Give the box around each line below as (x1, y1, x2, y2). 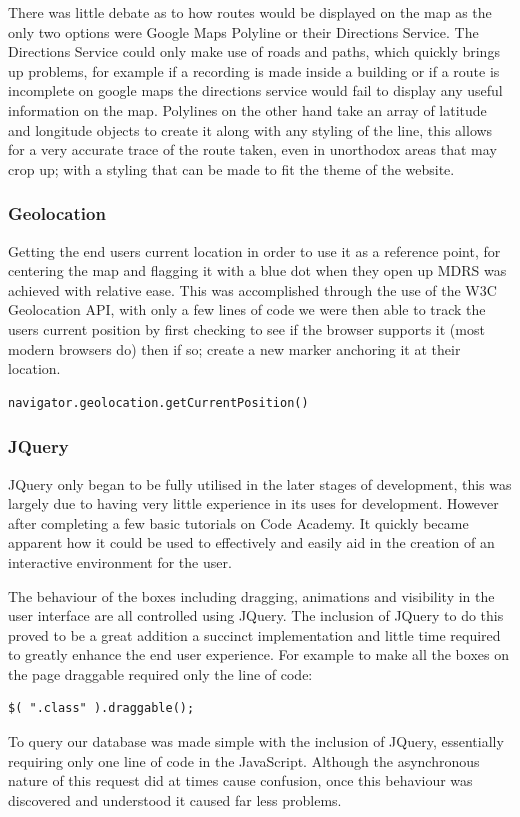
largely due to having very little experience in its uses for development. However (8, 493, 499, 514)
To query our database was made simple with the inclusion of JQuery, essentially (8, 731, 504, 752)
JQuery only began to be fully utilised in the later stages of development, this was (8, 473, 512, 494)
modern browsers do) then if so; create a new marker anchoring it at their (8, 338, 461, 359)
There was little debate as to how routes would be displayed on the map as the (8, 2, 492, 22)
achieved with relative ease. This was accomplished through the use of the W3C (8, 279, 497, 300)
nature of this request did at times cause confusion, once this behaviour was (8, 770, 473, 791)
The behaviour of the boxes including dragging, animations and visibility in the (8, 585, 495, 606)
